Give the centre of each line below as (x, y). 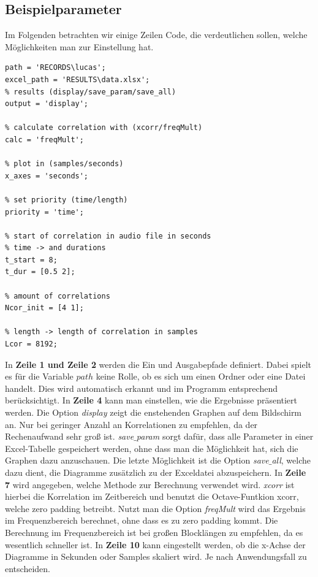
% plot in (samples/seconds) (64, 164)
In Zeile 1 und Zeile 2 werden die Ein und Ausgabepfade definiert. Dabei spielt (158, 364)
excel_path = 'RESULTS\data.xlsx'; (78, 79)
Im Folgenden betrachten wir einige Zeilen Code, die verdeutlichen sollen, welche (156, 35)
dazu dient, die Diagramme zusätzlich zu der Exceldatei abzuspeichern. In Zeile (156, 472)
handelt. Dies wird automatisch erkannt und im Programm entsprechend (141, 388)
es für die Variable (39, 376)
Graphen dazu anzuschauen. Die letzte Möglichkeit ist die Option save (137, 460)
